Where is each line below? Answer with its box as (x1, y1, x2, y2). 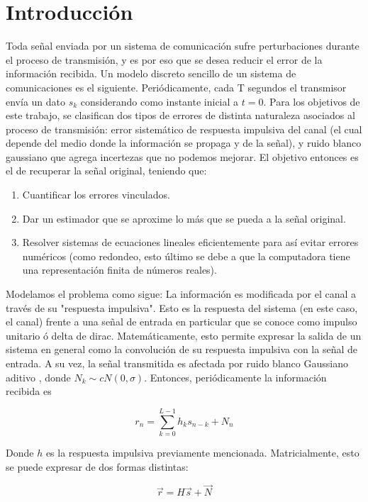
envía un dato (6, 94, 66, 108)
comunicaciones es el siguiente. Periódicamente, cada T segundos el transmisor (6, 79, 347, 94)
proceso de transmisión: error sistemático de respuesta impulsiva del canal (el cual (6, 121, 362, 136)
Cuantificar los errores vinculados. (22, 187, 170, 202)
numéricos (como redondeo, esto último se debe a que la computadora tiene (22, 248, 350, 263)
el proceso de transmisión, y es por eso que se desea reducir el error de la (6, 52, 323, 67)
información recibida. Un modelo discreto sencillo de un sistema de (6, 66, 296, 81)
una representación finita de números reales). (22, 262, 217, 277)
